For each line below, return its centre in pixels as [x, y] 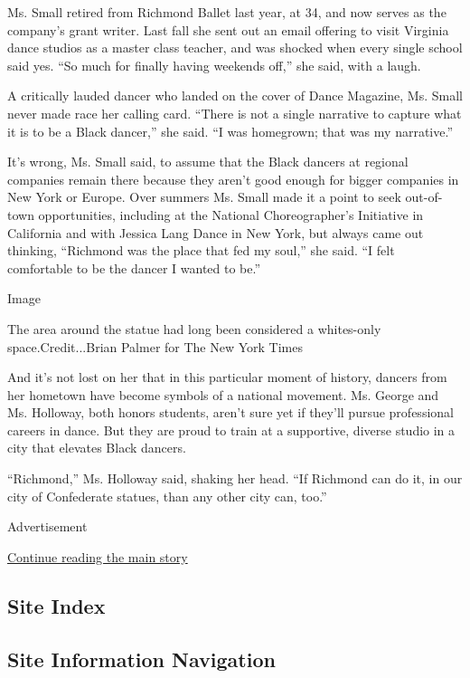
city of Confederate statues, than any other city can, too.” [167, 496]
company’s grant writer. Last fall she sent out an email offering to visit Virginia [228, 29]
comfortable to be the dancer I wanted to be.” [134, 267]
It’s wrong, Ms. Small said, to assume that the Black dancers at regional [208, 162]
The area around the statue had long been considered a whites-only [194, 328]
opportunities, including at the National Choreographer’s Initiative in [231, 214]
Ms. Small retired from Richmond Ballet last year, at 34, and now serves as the [227, 12]
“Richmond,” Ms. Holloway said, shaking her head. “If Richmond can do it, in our [235, 478]
